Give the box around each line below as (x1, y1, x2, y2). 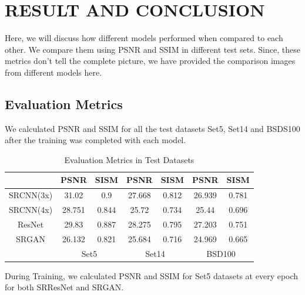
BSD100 (206, 247, 236, 259)
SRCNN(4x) (9, 204, 53, 216)
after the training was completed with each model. (5, 134, 186, 146)
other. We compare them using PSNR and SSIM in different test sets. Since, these (5, 43, 300, 55)
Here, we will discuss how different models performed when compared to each (5, 32, 283, 44)
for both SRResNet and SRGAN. (5, 281, 124, 293)
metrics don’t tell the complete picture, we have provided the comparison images (5, 55, 296, 67)
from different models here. (5, 66, 102, 78)
